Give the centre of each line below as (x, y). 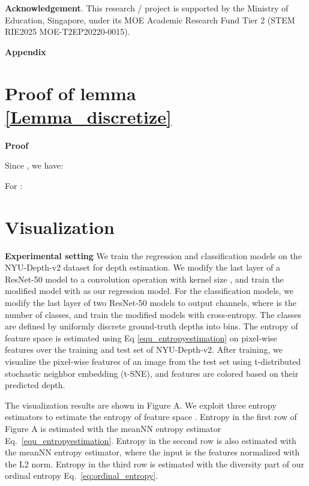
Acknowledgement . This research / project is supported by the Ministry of (147, 8)
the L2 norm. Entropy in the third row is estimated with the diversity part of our (155, 463)
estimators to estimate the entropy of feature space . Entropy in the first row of (151, 417)
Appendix (25, 51)
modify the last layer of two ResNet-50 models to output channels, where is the (151, 302)
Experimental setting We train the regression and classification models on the (153, 255)
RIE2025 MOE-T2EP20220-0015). (67, 31)
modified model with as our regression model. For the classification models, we (149, 291)
